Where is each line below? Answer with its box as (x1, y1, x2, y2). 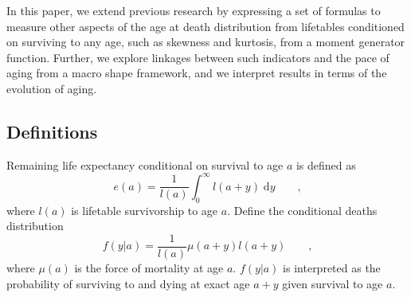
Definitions (6, 119, 98, 143)
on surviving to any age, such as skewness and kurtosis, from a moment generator (6, 33, 405, 50)
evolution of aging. (6, 80, 97, 96)
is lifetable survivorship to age (71, 201, 218, 218)
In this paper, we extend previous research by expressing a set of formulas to (6, 2, 381, 18)
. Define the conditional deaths (227, 201, 378, 218)
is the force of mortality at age (74, 259, 224, 276)
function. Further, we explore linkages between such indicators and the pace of (6, 49, 389, 65)
